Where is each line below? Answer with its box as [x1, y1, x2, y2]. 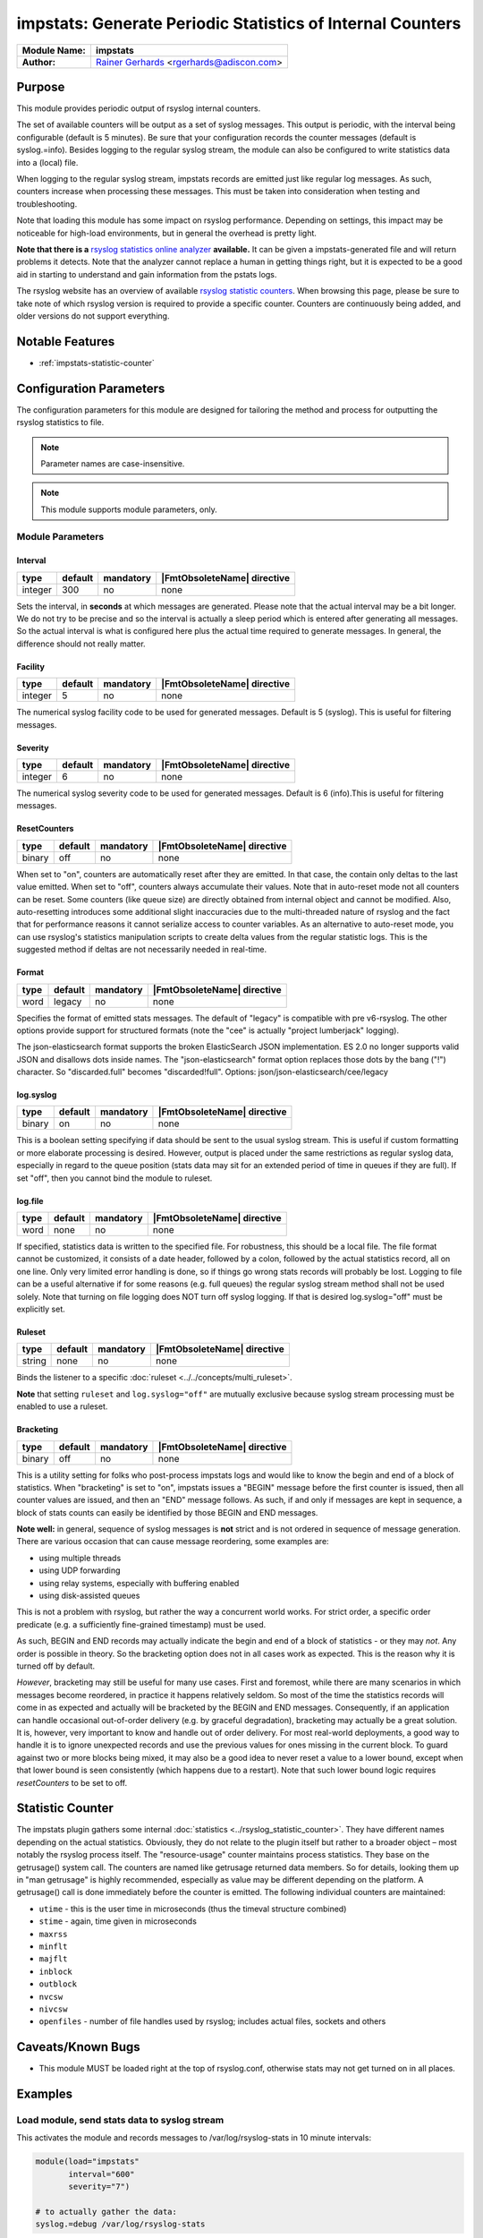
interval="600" [68, 2169, 135, 2179]
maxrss [38, 1929, 68, 1939]
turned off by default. [16, 1661, 96, 1671]
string [21, 1354, 47, 1367]
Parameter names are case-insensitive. [40, 457, 185, 469]
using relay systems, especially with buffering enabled [38, 1577, 240, 1588]
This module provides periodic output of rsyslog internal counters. [16, 103, 261, 114]
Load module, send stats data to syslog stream [16, 2114, 225, 2126]
